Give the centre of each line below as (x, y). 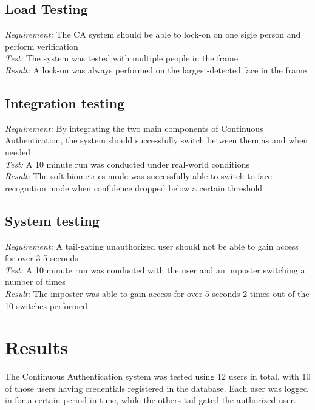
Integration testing (65, 102)
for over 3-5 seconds (42, 258)
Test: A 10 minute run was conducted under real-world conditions (127, 164)
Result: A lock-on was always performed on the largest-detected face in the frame (156, 70)
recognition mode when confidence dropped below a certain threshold (134, 187)
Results (36, 347)
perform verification (42, 46)
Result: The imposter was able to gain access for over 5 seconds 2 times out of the (157, 293)
